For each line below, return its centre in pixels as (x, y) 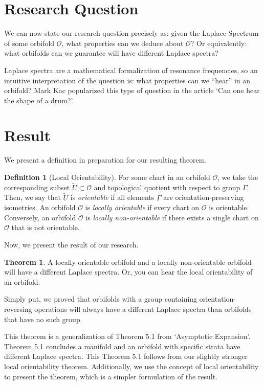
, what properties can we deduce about (123, 43)
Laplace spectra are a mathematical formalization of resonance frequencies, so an (131, 70)
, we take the (238, 177)
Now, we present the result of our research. (71, 244)
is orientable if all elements (112, 197)
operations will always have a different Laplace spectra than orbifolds (143, 309)
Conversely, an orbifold (40, 217)
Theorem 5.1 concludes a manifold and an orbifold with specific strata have (122, 346)
